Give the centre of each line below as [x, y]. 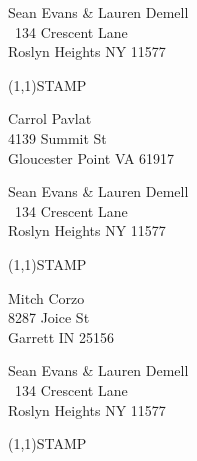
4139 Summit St [57, 137]
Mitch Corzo [46, 297]
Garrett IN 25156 [61, 336]
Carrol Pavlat [50, 118]
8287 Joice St [49, 317]
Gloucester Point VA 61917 [91, 157]
